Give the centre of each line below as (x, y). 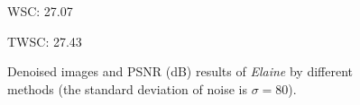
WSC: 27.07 (40, 11)
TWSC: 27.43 (45, 41)
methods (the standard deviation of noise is (127, 88)
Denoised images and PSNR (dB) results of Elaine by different (180, 71)
